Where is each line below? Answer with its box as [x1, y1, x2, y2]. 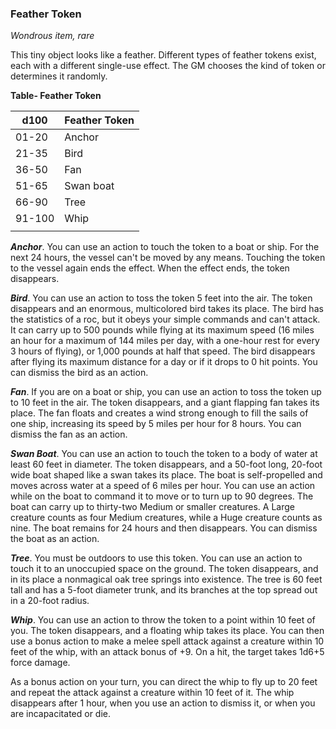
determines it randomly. [10, 70, 108, 82]
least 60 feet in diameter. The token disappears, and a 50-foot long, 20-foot [10, 458, 323, 471]
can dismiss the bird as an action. [10, 367, 149, 379]
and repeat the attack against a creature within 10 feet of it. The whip [10, 687, 295, 699]
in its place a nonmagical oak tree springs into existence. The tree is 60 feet [10, 573, 323, 586]
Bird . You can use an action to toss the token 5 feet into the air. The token [10, 292, 313, 304]
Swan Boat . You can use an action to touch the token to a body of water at [10, 448, 318, 460]
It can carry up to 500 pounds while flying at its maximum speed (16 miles [10, 324, 315, 336]
